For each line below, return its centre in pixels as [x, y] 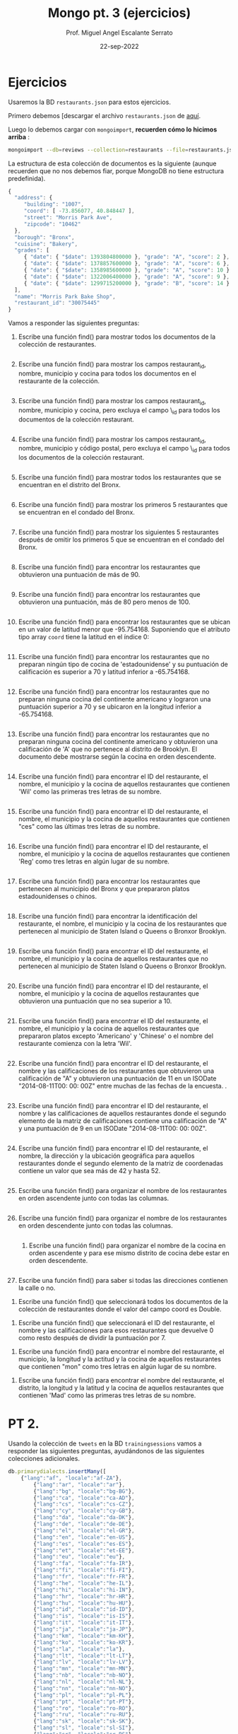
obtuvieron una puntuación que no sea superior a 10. [95, 1001]
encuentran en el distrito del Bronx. [69, 485]
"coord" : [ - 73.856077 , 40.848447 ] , [79, 211]
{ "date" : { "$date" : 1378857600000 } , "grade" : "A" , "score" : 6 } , [127, 264]
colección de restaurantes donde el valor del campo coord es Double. [120, 1309]
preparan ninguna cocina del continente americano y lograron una [114, 699]
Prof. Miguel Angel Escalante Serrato [119, 33]
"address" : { [34, 198]
